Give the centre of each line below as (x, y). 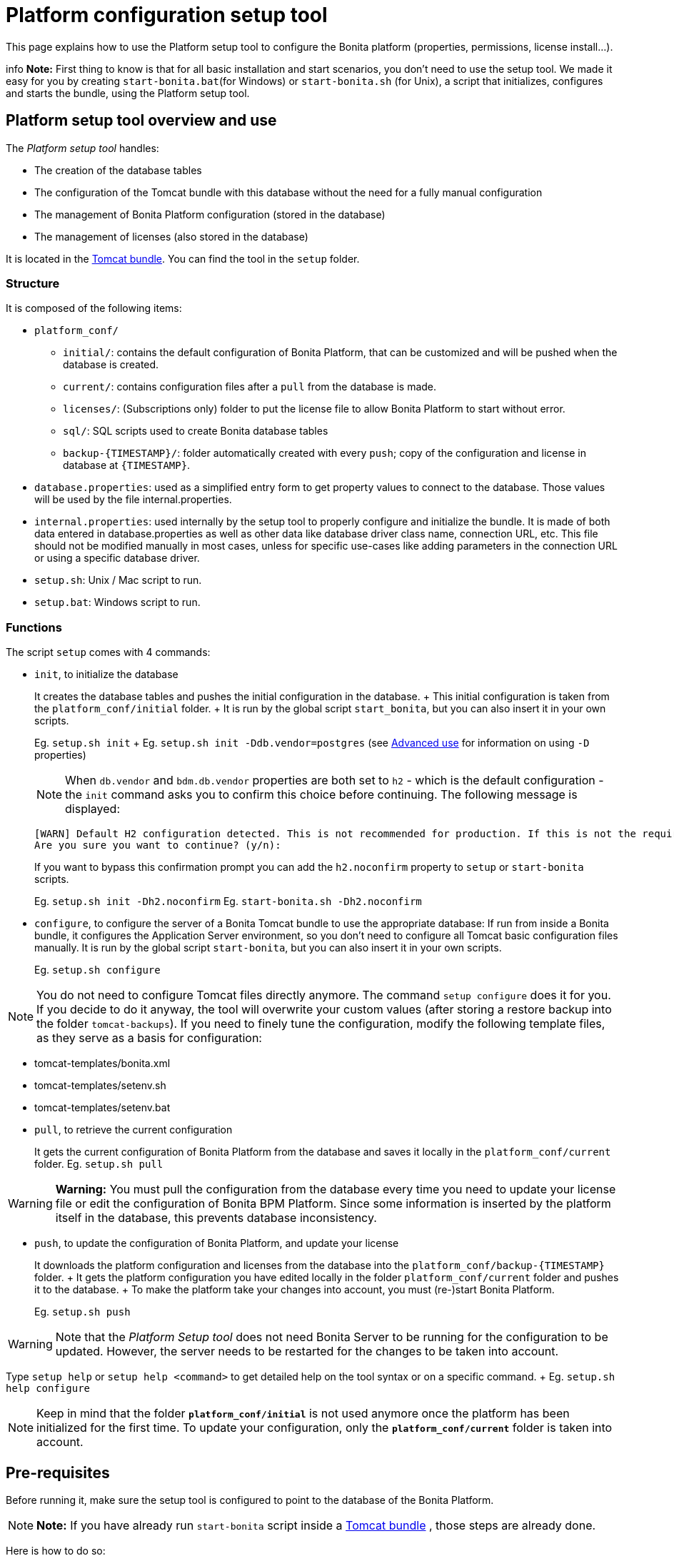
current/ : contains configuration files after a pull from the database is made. (250, 387)
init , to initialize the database (106, 675)
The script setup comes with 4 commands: (108, 652)
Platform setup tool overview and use (141, 121)
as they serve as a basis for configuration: (149, 1038)
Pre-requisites (58, 1472)
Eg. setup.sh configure (97, 970)
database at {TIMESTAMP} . (127, 465)
